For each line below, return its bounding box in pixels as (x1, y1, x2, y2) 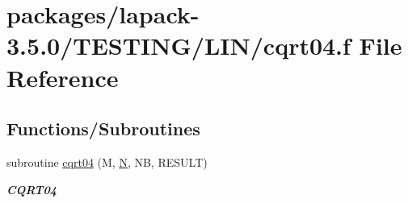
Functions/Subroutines (6, 116, 200, 141)
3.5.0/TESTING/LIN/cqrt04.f (6, 29, 351, 62)
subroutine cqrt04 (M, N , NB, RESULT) (6, 153, 208, 170)
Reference (6, 60, 119, 93)
